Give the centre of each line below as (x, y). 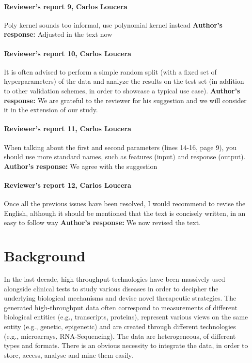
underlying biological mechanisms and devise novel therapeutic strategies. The (120, 298)
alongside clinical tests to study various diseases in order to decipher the (111, 288)
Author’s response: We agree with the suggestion (81, 166)
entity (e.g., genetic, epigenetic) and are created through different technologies (120, 326)
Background (45, 256)
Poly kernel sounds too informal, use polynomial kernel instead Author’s (113, 24)
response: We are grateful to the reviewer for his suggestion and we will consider (125, 100)
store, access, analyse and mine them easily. (69, 355)
